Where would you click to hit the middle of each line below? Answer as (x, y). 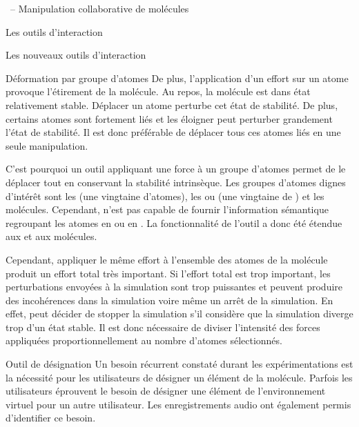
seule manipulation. (47, 145)
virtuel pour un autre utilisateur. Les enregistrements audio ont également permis (178, 404)
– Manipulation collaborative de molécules (99, 8)
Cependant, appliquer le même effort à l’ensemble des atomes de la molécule (167, 259)
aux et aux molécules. (51, 236)
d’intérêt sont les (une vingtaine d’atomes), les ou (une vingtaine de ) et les (165, 196)
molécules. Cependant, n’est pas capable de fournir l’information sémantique (167, 209)
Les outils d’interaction (54, 31)
